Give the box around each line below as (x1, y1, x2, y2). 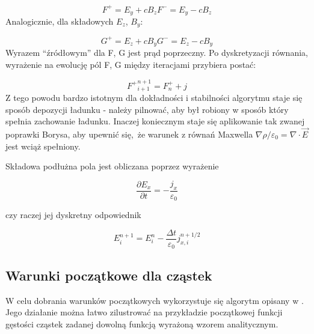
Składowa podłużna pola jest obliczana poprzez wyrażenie (5, 160, 219, 172)
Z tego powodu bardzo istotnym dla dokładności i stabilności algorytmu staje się (5, 91, 303, 103)
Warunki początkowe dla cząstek (5, 266, 212, 284)
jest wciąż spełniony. (5, 139, 81, 152)
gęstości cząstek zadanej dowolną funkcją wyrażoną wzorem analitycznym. (5, 317, 279, 330)
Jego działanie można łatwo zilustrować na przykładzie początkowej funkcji (5, 306, 283, 318)
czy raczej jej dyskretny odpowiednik (5, 208, 141, 221)
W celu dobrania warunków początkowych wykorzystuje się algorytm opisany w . (5, 294, 304, 306)
